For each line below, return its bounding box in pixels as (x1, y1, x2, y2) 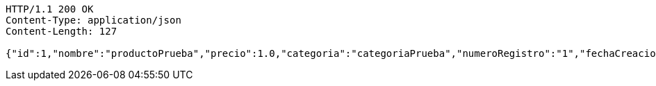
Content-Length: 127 (6, 26, 117, 37)
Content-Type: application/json (6, 15, 181, 26)
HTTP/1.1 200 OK (6, 3, 94, 15)
